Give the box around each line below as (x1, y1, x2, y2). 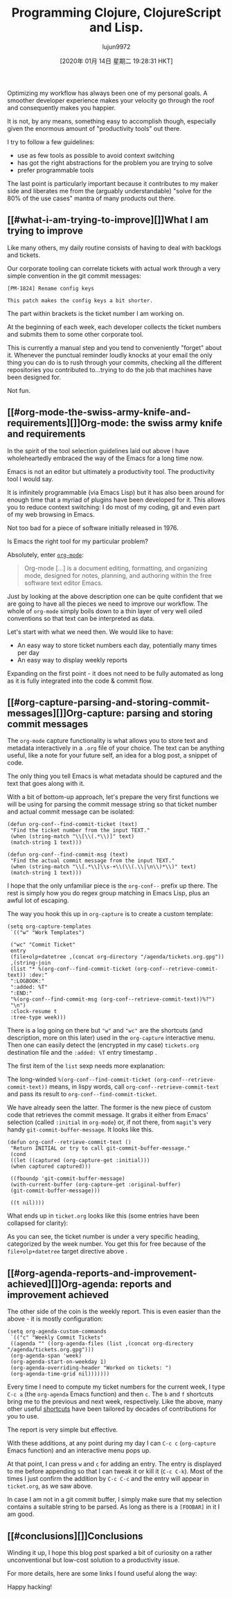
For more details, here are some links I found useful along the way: (7, 1570, 197, 1577)
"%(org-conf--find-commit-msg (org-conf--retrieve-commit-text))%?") (10, 996, 215, 1003)
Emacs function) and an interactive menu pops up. (7, 1446, 151, 1455)
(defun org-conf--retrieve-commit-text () (7, 1139, 132, 1146)
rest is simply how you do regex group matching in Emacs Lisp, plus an (7, 889, 210, 897)
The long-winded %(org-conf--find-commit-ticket (7, 1075, 151, 1084)
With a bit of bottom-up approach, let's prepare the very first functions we (7, 793, 220, 801)
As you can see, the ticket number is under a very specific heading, (7, 1232, 200, 1241)
